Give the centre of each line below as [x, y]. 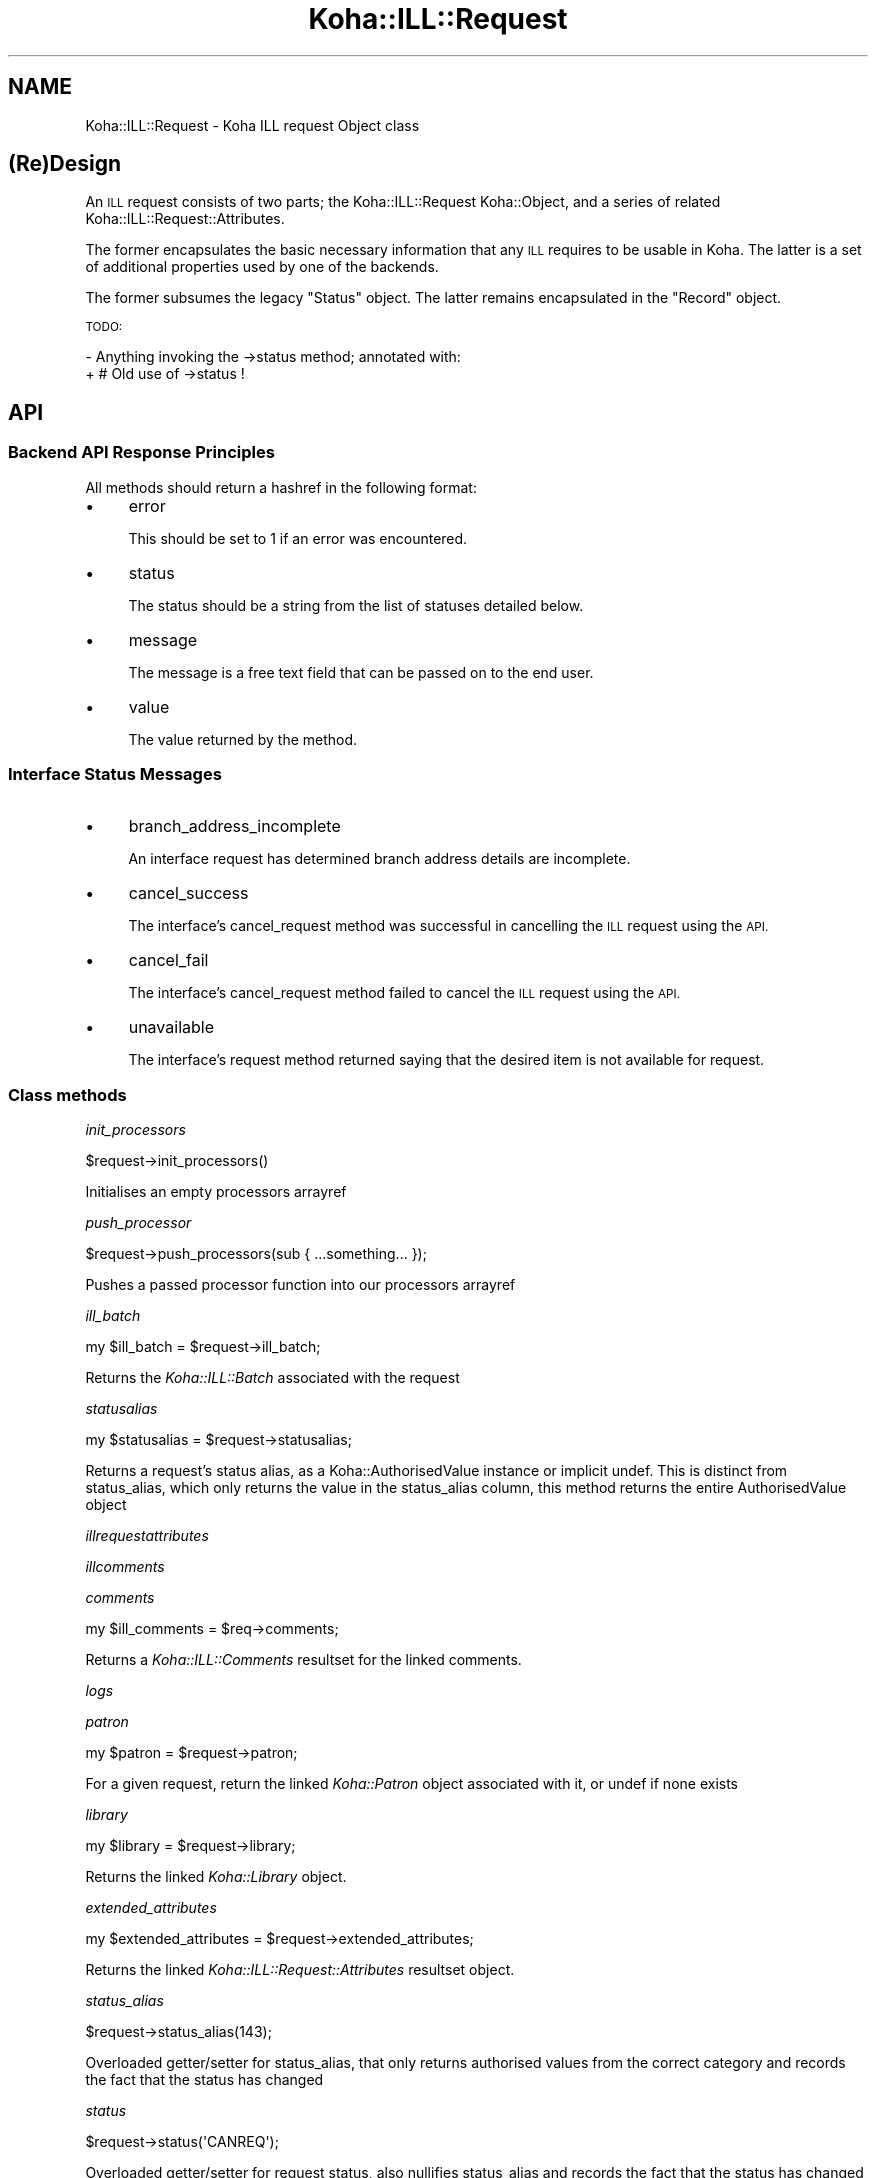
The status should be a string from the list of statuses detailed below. [356, 605]
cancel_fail [168, 960]
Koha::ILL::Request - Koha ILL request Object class [252, 125]
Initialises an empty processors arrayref [216, 1192]
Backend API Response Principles [141, 452]
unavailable [171, 1027]
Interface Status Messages [115, 774]
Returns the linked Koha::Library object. [216, 1877]
